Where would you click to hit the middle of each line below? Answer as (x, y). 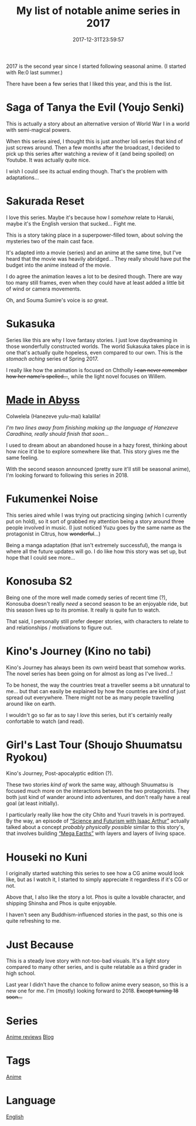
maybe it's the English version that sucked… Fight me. (71, 223)
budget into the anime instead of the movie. (59, 265)
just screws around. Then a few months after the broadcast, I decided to (93, 147)
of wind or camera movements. (44, 289)
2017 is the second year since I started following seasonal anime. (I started (96, 66)
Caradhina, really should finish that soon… (58, 434)
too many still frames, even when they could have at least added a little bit (95, 282)
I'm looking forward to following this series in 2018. (67, 475)
